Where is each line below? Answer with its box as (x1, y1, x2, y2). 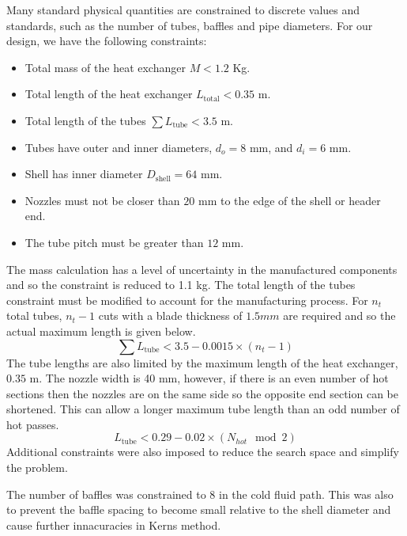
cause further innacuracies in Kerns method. (6, 516, 221, 533)
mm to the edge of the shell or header (198, 192, 381, 208)
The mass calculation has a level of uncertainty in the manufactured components (6, 260, 398, 277)
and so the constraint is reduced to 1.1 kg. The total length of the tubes (6, 276, 356, 293)
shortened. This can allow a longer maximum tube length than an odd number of (6, 401, 400, 417)
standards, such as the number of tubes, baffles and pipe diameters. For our (6, 17, 373, 33)
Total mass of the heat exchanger (24, 59, 186, 75)
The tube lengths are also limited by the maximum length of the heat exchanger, (6, 354, 398, 371)
